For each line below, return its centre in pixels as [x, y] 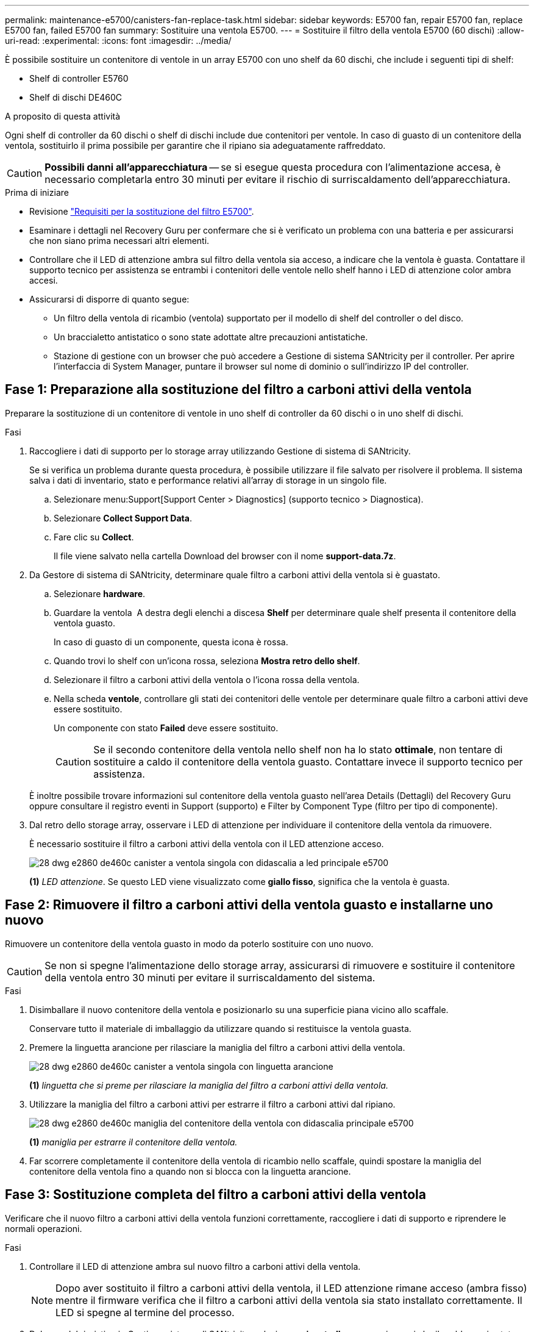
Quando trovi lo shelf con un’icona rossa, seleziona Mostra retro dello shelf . [207, 661]
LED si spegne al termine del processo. [145, 1312]
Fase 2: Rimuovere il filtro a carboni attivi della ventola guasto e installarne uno [249, 905]
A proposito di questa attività [63, 116]
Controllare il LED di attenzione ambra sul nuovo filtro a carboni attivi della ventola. [195, 1266]
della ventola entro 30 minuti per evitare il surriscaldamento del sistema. [210, 977]
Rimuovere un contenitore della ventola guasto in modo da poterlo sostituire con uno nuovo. [189, 944]
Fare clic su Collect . [94, 537]
